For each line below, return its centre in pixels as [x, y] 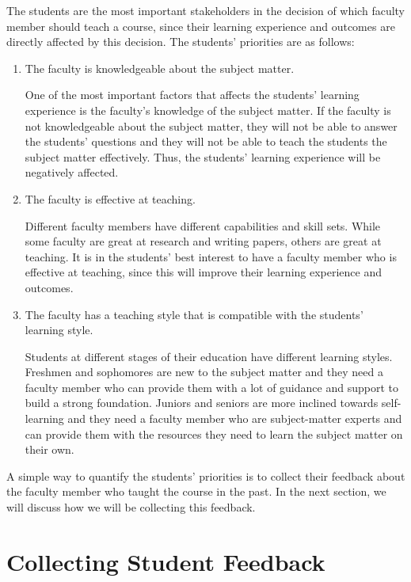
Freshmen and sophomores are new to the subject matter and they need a [204, 372]
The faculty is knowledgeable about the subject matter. [160, 68]
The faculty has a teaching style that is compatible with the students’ [194, 314]
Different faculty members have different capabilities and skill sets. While [203, 225]
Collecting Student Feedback [166, 561]
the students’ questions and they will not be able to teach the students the [206, 141]
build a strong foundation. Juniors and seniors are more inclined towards [202, 403]
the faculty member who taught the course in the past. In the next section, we [196, 491]
